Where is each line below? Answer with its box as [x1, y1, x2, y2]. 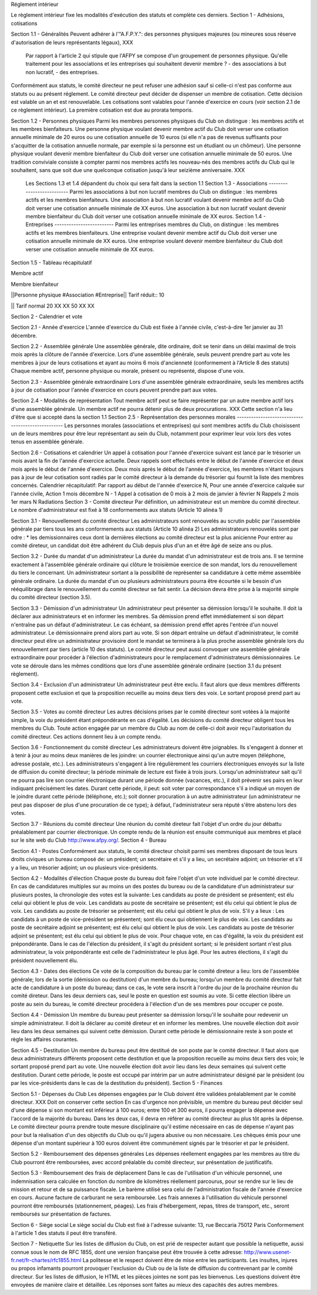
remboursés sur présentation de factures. [11, 1210, 112, 1218]
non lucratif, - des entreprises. [25, 68, 99, 76]
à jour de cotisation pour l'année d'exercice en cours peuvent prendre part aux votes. [11, 386, 218, 393]
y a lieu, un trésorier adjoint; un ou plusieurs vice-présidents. [11, 864, 158, 871]
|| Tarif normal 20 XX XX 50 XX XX [11, 302, 95, 309]
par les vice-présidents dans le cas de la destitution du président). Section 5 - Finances [11, 1080, 223, 1087]
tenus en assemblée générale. [11, 438, 85, 446]
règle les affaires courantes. [11, 1036, 79, 1043]
